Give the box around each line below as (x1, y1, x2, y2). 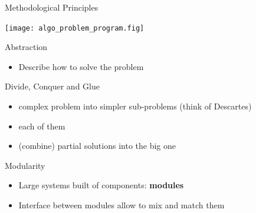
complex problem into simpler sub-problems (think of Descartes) (18, 100, 252, 112)
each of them (18, 119, 65, 132)
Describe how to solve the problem (18, 60, 144, 72)
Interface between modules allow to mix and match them (18, 199, 225, 211)
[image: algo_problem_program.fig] (5, 24, 145, 32)
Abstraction (5, 41, 48, 53)
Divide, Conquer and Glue (5, 80, 100, 92)
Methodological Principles (5, 1, 99, 13)
